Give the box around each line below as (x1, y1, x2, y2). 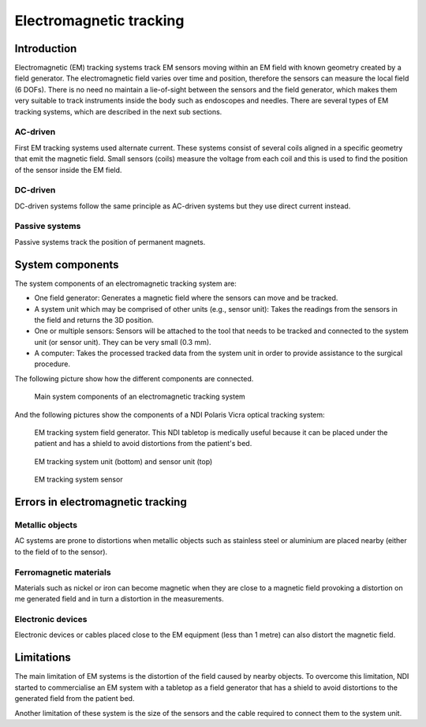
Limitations (14, 651, 71, 665)
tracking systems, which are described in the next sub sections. (14, 107, 222, 116)
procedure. (34, 359, 71, 369)
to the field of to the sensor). (14, 547, 108, 556)
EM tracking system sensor (34, 474, 123, 485)
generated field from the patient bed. (14, 694, 135, 703)
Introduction (14, 42, 77, 55)
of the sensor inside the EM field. (14, 165, 122, 174)
